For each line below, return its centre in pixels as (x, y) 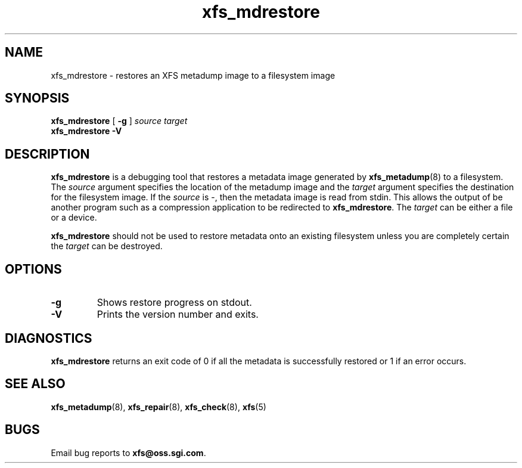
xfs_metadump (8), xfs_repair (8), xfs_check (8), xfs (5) (159, 407)
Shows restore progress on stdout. (174, 303)
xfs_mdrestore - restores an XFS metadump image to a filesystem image (193, 75)
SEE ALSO (35, 384)
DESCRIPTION (47, 154)
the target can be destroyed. (107, 246)
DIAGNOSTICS (49, 338)
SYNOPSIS (37, 98)
